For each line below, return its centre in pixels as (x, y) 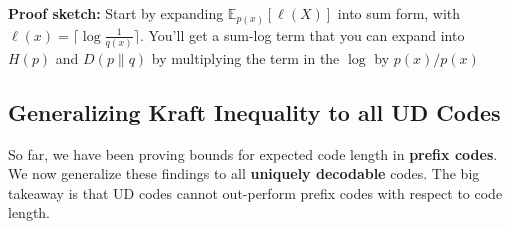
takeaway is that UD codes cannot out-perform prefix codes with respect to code (255, 192)
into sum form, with (399, 13)
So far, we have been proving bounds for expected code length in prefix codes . (253, 153)
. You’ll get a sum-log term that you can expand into (302, 34)
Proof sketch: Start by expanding (116, 13)
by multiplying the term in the (245, 57)
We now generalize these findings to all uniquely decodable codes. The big (244, 173)
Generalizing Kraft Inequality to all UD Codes (254, 111)
